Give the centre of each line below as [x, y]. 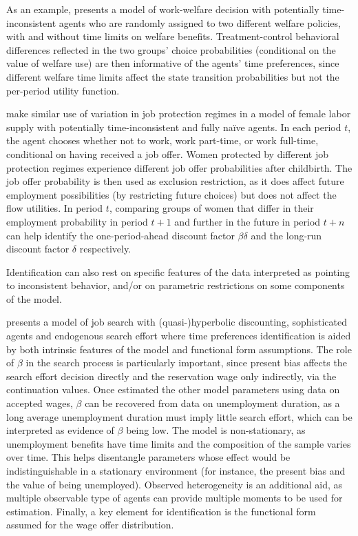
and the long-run [286, 235]
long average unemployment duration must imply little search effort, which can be [179, 416]
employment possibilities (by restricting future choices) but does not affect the [171, 194]
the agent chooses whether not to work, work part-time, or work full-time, [162, 140]
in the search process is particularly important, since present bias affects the [186, 363]
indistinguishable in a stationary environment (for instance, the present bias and [176, 470]
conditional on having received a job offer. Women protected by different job [168, 153]
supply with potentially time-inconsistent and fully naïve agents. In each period [174, 127]
